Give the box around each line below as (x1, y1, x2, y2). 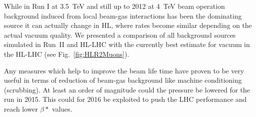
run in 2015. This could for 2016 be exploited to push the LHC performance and (4, 94, 247, 104)
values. (52, 103, 72, 114)
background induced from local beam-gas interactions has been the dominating (4, 10, 242, 21)
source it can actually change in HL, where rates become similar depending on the (4, 20, 252, 30)
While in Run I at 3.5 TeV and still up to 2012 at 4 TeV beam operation (4, 1, 225, 11)
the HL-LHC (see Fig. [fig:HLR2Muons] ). (4, 48, 129, 59)
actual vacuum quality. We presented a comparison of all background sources (4, 29, 236, 40)
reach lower (4, 103, 38, 114)
